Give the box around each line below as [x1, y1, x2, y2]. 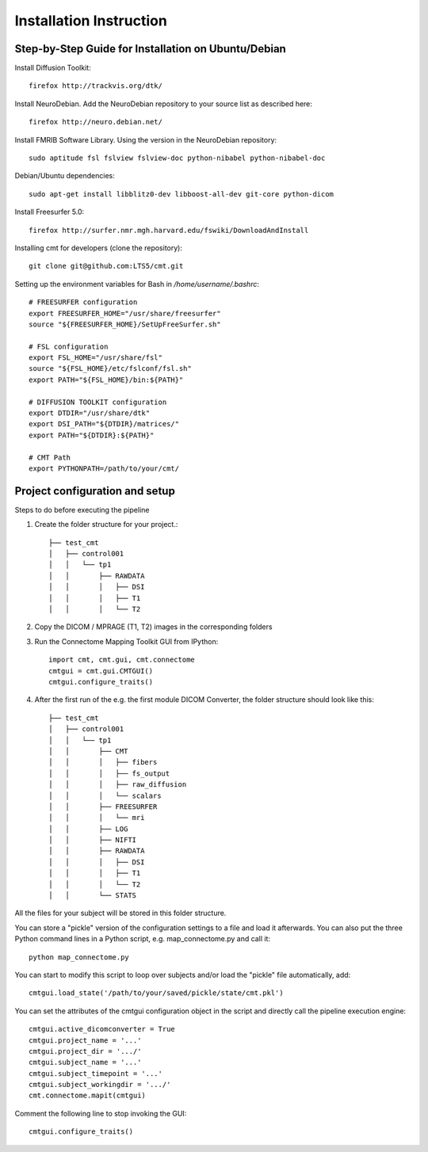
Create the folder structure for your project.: [34, 520, 178, 529]
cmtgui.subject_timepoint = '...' [29, 1069, 162, 1078]
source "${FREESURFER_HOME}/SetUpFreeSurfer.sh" [29, 319, 221, 329]
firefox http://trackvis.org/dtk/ [29, 82, 162, 90]
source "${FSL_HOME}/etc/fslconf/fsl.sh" [29, 364, 192, 373]
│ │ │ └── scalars [48, 791, 162, 800]
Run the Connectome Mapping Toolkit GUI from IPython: [34, 636, 219, 646]
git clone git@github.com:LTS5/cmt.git [29, 261, 184, 271]
